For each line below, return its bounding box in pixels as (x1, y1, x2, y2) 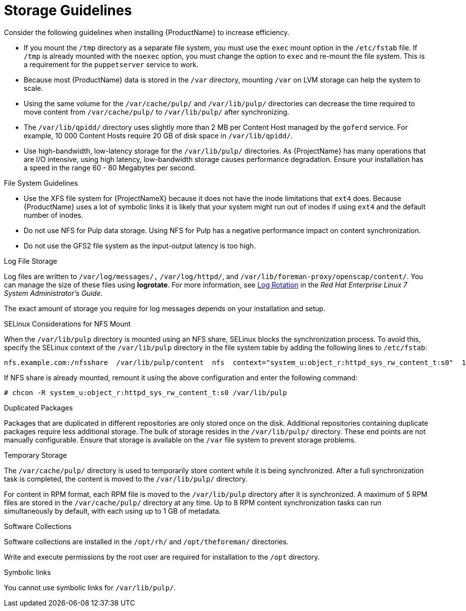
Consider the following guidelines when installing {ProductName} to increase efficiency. (4, 28, 290, 37)
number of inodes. (24, 210, 83, 219)
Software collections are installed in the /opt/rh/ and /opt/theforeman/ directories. (4, 537, 289, 546)
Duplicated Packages (4, 403, 73, 412)
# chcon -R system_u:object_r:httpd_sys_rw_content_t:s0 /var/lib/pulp (4, 388, 287, 397)
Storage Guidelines (4, 2, 132, 19)
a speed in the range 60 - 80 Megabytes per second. (24, 163, 196, 172)
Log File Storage (4, 256, 57, 265)
